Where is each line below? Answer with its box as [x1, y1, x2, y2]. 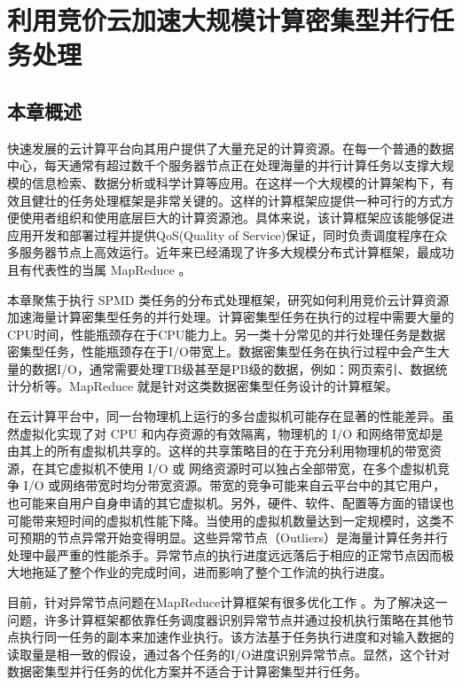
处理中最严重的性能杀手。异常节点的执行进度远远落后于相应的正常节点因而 [7, 545, 442, 564]
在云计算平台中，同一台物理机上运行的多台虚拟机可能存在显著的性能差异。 [7, 407, 442, 425]
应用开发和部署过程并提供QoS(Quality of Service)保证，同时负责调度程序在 [7, 225, 435, 244]
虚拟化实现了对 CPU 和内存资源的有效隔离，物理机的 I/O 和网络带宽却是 [19, 424, 443, 442]
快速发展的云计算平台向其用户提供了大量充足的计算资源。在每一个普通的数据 [7, 138, 454, 157]
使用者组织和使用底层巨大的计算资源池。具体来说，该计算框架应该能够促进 [19, 208, 454, 227]
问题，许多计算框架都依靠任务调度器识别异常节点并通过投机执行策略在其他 [7, 610, 442, 628]
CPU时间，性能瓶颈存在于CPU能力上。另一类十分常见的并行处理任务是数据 [7, 324, 446, 343]
